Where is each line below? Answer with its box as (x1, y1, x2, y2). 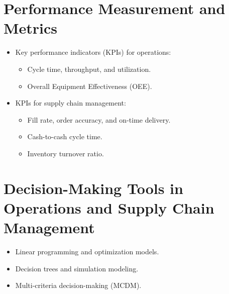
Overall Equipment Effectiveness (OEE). (27, 80, 152, 91)
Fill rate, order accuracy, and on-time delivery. (27, 114, 171, 125)
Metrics (4, 18, 58, 38)
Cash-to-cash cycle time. (27, 131, 102, 142)
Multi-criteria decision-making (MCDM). (15, 280, 142, 290)
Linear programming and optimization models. (15, 246, 159, 256)
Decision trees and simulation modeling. (15, 263, 139, 273)
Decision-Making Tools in (4, 177, 183, 198)
